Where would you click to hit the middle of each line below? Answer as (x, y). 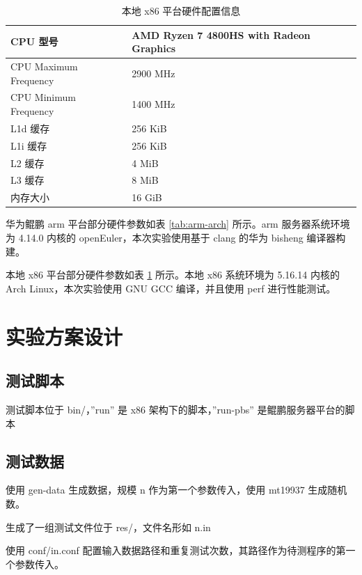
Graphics (154, 48)
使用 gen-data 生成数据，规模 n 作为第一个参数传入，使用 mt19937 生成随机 (176, 490)
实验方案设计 (64, 336)
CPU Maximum (44, 66)
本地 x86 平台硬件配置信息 (181, 10)
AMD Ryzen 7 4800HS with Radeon (221, 34)
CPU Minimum (43, 97)
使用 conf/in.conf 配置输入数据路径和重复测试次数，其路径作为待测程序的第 (176, 550)
